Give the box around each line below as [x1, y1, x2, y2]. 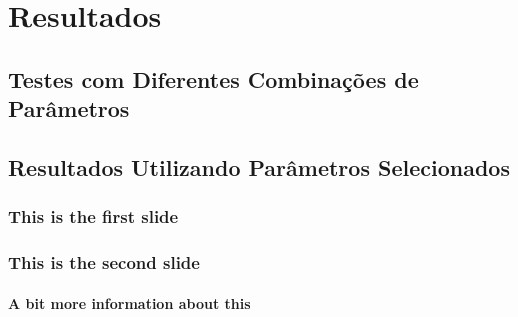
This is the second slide [8, 250, 200, 275]
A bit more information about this [8, 292, 251, 313]
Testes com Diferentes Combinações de [8, 63, 419, 94]
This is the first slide [8, 204, 179, 229]
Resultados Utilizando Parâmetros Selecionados [8, 151, 510, 182]
